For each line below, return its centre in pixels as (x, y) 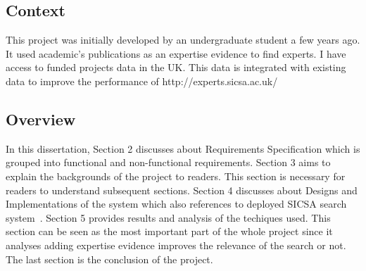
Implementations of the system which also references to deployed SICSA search (176, 204)
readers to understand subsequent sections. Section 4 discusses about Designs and (182, 190)
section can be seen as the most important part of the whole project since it (169, 231)
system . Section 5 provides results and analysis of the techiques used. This (168, 217)
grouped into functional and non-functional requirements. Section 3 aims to (168, 162)
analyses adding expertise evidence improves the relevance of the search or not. (176, 245)
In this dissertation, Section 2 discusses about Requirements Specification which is (183, 148)
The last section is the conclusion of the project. (109, 259)
